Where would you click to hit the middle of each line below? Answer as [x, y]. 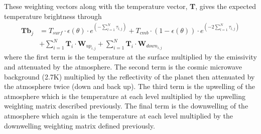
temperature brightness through [53, 16]
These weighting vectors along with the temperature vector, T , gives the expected [130, 6]
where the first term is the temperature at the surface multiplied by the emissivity [130, 57]
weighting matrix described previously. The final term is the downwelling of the [126, 106]
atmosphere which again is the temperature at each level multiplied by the [119, 116]
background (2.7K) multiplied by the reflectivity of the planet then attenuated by [129, 76]
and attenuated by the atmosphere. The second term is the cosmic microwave [123, 67]
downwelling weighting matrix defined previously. [80, 125]
